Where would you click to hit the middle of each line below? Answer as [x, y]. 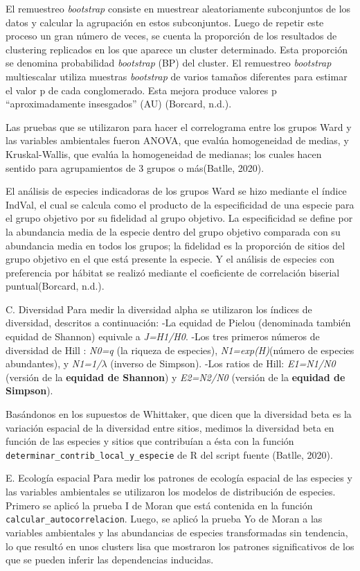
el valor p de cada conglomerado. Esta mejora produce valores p [141, 90]
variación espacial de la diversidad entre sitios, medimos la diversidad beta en [170, 427]
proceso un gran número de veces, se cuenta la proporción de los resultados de [171, 36]
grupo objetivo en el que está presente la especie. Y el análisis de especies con [170, 259]
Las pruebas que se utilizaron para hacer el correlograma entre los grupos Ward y [179, 126]
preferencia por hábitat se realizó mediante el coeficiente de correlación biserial [173, 272]
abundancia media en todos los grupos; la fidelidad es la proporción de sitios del [175, 245]
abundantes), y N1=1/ [54, 363]
